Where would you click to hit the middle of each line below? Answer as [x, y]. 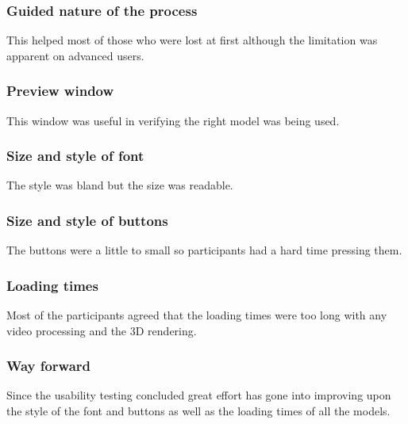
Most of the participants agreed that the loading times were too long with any [197, 315]
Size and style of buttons [87, 220]
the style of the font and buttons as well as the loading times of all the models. [198, 411]
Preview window [60, 91]
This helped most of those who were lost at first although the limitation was [192, 40]
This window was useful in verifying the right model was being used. [173, 120]
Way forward [49, 366]
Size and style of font [75, 156]
